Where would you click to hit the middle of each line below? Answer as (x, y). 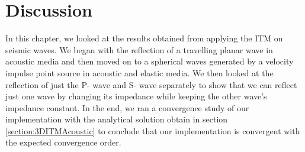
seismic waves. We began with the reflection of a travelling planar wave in (139, 49)
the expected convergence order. (63, 142)
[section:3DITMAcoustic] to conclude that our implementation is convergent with (153, 130)
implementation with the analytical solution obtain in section (117, 119)
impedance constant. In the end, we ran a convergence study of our (127, 107)
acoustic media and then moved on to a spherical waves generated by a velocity (150, 61)
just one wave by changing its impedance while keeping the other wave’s (136, 96)
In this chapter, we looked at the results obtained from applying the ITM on (144, 38)
